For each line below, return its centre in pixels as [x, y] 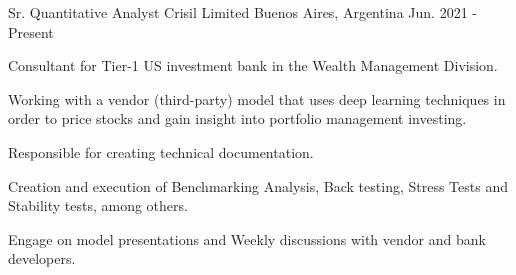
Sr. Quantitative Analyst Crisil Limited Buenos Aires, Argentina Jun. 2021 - [242, 12]
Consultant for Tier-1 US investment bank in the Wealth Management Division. [253, 65]
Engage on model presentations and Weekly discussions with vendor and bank [247, 238]
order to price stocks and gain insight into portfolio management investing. [237, 118]
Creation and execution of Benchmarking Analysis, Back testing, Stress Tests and [258, 185]
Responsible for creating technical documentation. [161, 151]
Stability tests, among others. [98, 205]
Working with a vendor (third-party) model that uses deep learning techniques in [257, 98]
